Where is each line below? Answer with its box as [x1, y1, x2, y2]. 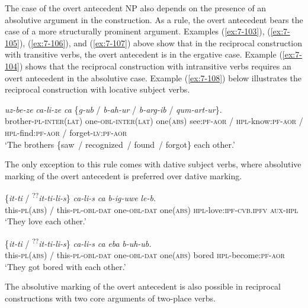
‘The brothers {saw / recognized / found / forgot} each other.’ [5, 138, 235, 150]
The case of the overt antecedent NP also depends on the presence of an [5, 2, 267, 14]
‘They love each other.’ [5, 215, 86, 227]
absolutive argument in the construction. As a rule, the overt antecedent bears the [5, 13, 303, 26]
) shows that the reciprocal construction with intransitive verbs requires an [19, 59, 291, 72]
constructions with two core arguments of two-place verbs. [5, 291, 216, 304]
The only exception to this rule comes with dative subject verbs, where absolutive [5, 158, 301, 170]
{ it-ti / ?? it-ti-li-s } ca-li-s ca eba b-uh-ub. [5, 235, 152, 249]
